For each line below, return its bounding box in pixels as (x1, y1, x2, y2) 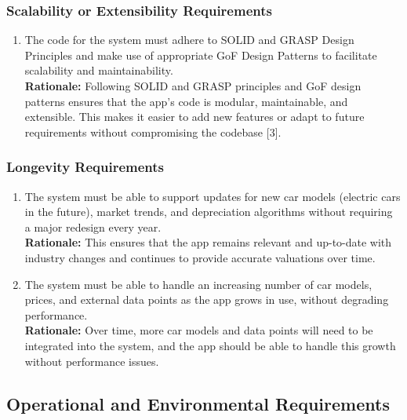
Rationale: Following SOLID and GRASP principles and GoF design (24, 78, 362, 93)
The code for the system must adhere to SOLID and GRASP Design (24, 31, 354, 48)
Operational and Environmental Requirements (6, 391, 390, 415)
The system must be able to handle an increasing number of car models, (24, 276, 372, 292)
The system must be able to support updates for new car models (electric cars (24, 188, 401, 204)
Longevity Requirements (6, 157, 165, 177)
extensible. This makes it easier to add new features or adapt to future (24, 108, 365, 125)
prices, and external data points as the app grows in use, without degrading (24, 291, 389, 308)
